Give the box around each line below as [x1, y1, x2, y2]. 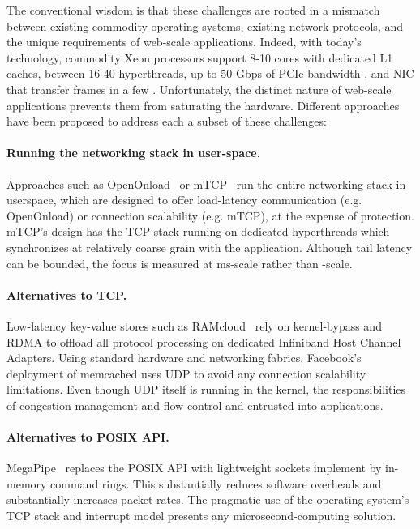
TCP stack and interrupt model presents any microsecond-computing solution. [6, 507, 396, 524]
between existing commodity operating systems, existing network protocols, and [6, 17, 404, 34]
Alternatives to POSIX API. [6, 429, 169, 446]
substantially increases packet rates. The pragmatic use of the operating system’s [6, 491, 409, 508]
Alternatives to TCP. [6, 286, 127, 303]
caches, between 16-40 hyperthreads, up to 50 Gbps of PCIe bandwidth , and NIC [6, 65, 414, 82]
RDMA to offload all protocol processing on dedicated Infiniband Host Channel [6, 333, 401, 350]
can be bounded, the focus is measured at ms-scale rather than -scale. [6, 254, 353, 271]
